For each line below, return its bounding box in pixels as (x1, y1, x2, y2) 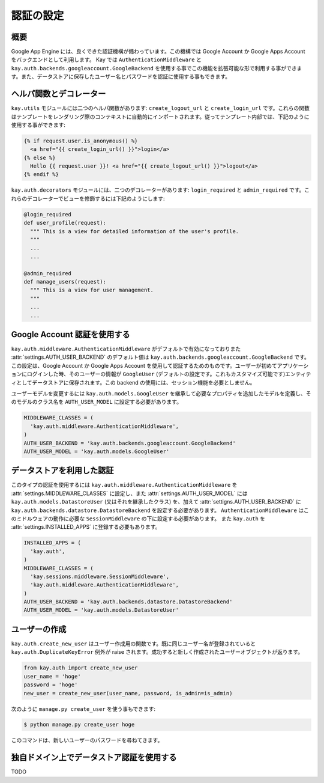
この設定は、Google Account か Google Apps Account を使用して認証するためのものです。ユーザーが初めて (11, 362, 277, 369)
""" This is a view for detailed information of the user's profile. (30, 228, 239, 234)
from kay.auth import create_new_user (23, 665, 138, 671)
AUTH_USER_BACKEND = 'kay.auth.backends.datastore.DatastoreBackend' (23, 599, 233, 605)
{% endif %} (23, 171, 59, 178)
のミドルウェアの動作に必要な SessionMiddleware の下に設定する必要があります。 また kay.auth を (11, 514, 266, 522)
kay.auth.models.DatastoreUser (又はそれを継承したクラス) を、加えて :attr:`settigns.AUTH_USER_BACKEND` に (11, 498, 301, 505)
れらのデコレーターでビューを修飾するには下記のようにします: (11, 195, 165, 202)
